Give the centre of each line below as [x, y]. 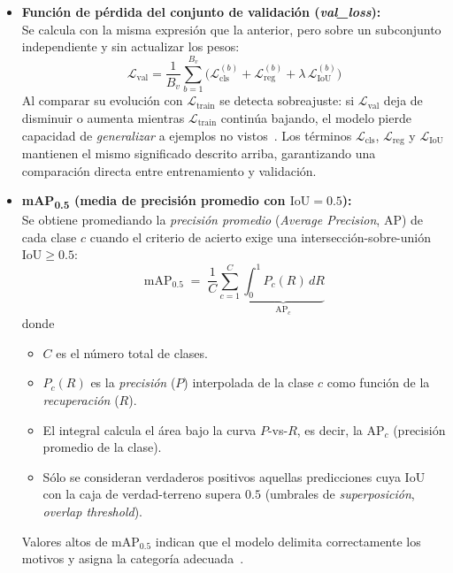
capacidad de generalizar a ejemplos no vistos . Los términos [187, 135]
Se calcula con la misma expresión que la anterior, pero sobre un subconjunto [231, 29]
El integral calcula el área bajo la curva [150, 429]
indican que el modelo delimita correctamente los [288, 541]
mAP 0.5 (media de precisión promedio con [154, 201]
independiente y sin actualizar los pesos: [131, 46]
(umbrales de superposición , [340, 494]
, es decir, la [330, 429]
